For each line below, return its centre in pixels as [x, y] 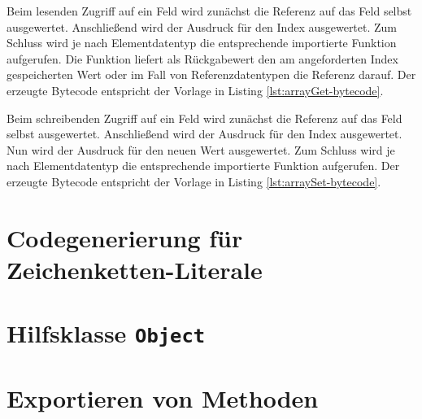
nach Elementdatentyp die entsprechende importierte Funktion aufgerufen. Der [203, 166]
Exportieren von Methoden [163, 397]
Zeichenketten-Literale [135, 269]
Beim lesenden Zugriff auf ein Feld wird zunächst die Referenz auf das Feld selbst [209, 11]
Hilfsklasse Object [106, 333]
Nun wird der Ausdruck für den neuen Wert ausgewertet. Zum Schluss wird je [201, 149]
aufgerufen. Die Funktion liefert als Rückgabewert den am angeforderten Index [202, 58]
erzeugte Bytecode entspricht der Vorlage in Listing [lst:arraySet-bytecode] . [194, 181]
